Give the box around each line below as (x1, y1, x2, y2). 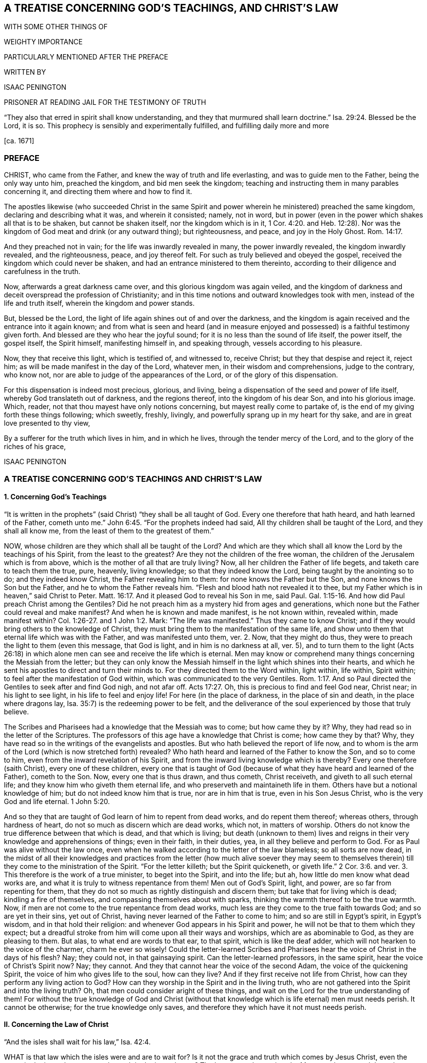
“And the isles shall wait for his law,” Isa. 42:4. (4, 1037, 151, 1046)
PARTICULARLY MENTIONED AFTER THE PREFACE (4, 53, 168, 61)
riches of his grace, (4, 442, 66, 451)
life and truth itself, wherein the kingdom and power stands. (4, 299, 195, 308)
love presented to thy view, (4, 419, 90, 428)
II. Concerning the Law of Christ (4, 1020, 109, 1029)
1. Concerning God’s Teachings (4, 492, 107, 501)
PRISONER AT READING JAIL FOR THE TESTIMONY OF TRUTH (4, 98, 206, 107)
